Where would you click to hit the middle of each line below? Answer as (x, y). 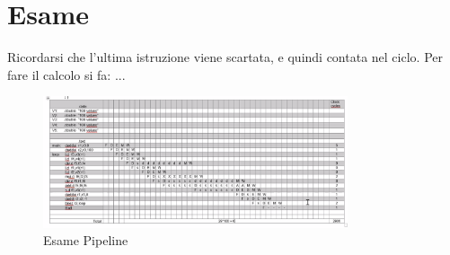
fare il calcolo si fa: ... (66, 74)
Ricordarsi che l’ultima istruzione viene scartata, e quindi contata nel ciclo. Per (225, 57)
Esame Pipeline (86, 240)
